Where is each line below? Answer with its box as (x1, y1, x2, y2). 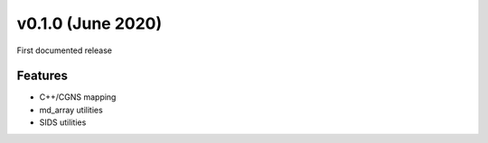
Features (16, 68, 68, 84)
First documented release (16, 45, 113, 56)
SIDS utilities (39, 117, 87, 128)
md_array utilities (39, 104, 103, 115)
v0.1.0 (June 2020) (16, 13, 163, 33)
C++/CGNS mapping (39, 92, 117, 103)
